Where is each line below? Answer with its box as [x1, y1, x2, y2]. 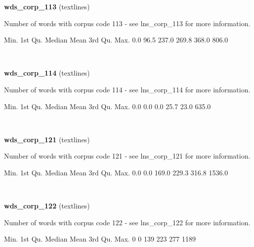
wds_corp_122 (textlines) [4, 201, 90, 211]
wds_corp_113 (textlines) [4, 1, 90, 11]
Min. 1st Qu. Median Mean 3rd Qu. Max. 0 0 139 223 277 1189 [4, 234, 196, 244]
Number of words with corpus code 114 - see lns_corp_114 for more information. [4, 84, 251, 94]
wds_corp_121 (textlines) [4, 134, 90, 144]
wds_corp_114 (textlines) [4, 68, 90, 78]
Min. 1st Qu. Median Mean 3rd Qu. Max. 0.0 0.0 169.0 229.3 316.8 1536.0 [4, 167, 228, 177]
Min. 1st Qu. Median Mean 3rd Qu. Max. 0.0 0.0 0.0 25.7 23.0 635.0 [4, 101, 211, 111]
